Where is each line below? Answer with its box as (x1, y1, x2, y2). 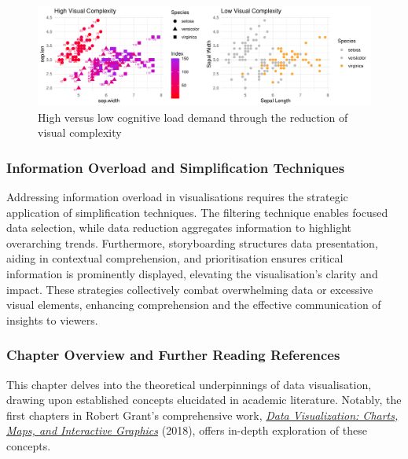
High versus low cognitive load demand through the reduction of (38, 108, 348, 125)
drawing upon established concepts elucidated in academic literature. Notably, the (6, 391, 402, 408)
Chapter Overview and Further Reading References (6, 345, 340, 365)
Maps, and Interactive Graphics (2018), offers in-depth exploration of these (6, 422, 367, 439)
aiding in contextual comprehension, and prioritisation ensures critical (6, 250, 344, 266)
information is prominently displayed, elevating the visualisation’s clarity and (6, 266, 378, 282)
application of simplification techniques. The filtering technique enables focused (6, 204, 388, 220)
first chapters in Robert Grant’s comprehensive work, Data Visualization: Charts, (6, 406, 399, 423)
